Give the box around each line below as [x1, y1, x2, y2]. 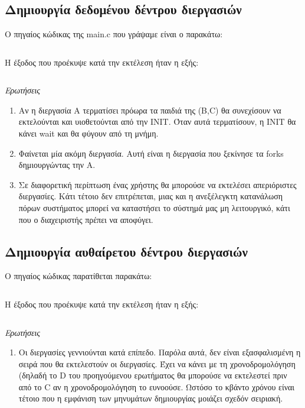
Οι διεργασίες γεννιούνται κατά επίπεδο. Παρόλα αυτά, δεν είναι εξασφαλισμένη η [18, 346, 301, 358]
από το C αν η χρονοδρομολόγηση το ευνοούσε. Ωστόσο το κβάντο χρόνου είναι [18, 380, 295, 393]
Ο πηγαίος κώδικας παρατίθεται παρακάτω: [5, 270, 152, 282]
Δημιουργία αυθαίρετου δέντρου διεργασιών [5, 242, 248, 260]
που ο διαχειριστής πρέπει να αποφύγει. [18, 213, 153, 225]
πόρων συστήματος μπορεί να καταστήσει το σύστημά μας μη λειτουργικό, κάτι [18, 201, 290, 213]
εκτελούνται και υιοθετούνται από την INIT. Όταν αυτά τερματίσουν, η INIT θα [18, 115, 296, 128]
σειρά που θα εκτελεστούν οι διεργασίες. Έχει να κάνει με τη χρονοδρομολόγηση [18, 357, 296, 370]
